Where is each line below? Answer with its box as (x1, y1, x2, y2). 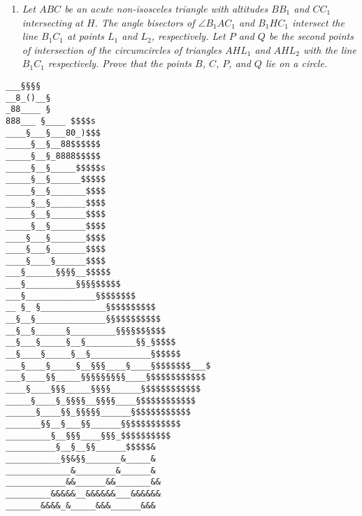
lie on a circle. (265, 56, 328, 71)
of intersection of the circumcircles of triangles (22, 42, 222, 57)
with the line (303, 42, 356, 57)
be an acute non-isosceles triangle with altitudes (64, 1, 268, 15)
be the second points (268, 29, 354, 43)
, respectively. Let (151, 29, 226, 43)
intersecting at (22, 15, 83, 29)
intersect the (291, 15, 345, 29)
